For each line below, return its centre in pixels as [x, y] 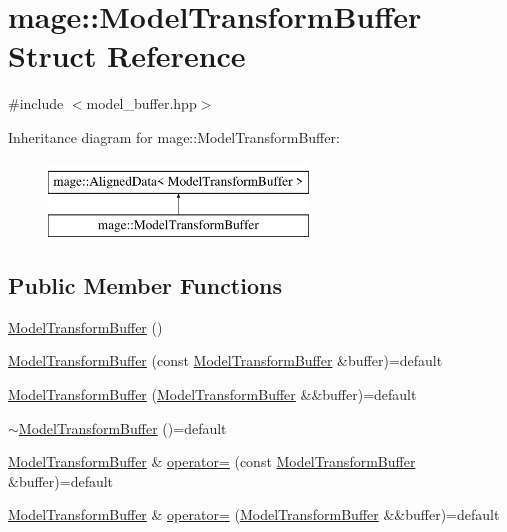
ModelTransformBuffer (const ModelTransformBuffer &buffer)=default [225, 360]
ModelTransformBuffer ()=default [122, 427]
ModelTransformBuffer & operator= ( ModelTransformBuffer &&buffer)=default [254, 514]
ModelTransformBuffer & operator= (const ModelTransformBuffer [212, 461]
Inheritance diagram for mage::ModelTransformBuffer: [174, 136]
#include [36, 103]
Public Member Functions [145, 285]
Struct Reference [127, 55]
